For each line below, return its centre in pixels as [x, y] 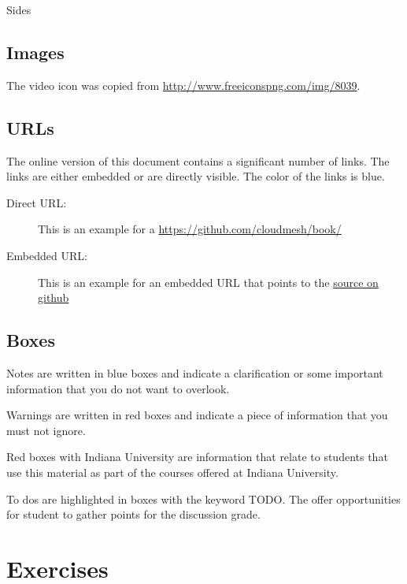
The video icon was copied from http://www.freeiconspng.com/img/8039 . [183, 85]
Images [35, 52]
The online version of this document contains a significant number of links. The [198, 160]
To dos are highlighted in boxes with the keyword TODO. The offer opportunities [203, 498]
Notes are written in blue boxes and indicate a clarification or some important [195, 372]
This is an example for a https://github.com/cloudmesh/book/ [190, 229]
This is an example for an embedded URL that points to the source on [208, 282]
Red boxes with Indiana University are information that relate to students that [197, 457]
